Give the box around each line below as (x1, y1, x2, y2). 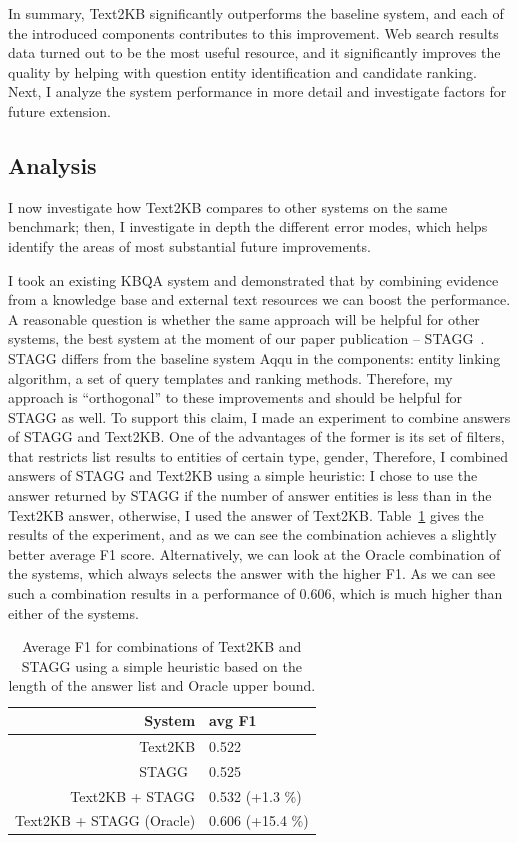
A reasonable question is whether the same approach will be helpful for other (8, 308, 480, 329)
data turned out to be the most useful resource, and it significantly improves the (8, 42, 501, 63)
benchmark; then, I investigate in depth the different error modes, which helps (8, 216, 488, 237)
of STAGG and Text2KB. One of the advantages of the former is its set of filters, (8, 426, 505, 447)
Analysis (8, 149, 97, 180)
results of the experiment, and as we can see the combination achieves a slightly (8, 524, 497, 545)
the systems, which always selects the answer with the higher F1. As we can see (8, 563, 496, 584)
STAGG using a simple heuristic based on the (21, 655, 302, 676)
